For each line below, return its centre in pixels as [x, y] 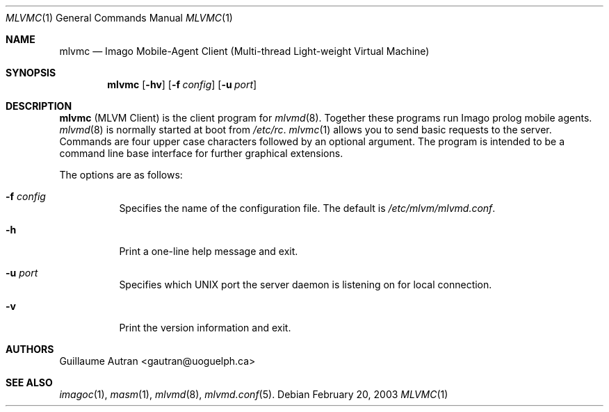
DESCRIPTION [39, 106]
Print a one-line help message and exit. [209, 251]
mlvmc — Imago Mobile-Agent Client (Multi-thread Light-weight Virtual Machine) [244, 51]
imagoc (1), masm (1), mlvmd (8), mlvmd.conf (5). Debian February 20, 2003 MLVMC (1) [254, 394]
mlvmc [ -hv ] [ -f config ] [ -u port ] [182, 84]
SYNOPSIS [31, 73]
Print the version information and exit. [205, 328]
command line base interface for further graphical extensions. [201, 153]
